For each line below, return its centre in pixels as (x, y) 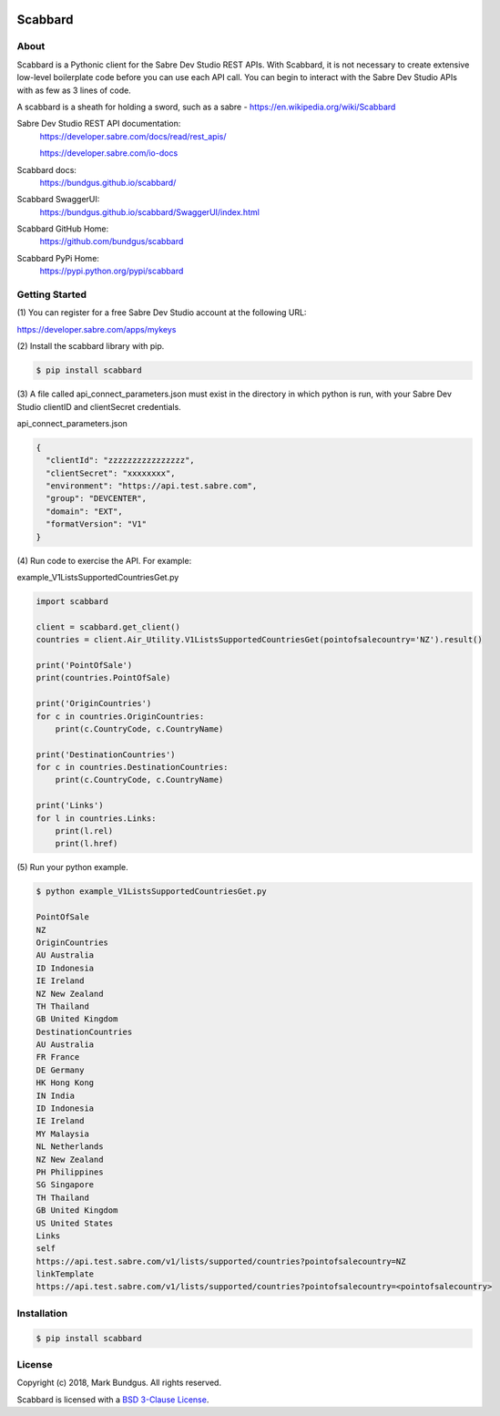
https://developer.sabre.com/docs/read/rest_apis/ (133, 136)
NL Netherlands (70, 1147)
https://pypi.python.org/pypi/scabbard (112, 271)
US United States (75, 1223)
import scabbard (72, 601)
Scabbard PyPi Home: (58, 258)
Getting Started (51, 294)
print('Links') (70, 805)
